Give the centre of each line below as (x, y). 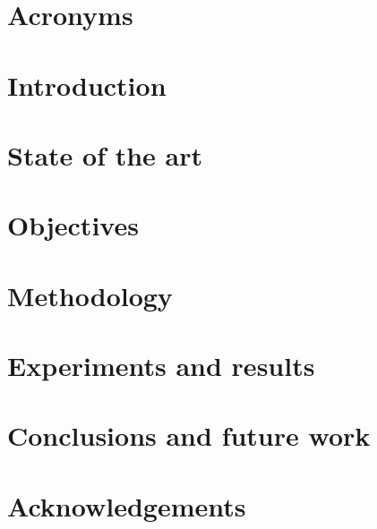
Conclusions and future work (189, 435)
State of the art (105, 154)
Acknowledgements (127, 505)
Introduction (87, 85)
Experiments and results (161, 366)
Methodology (90, 295)
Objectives (73, 225)
